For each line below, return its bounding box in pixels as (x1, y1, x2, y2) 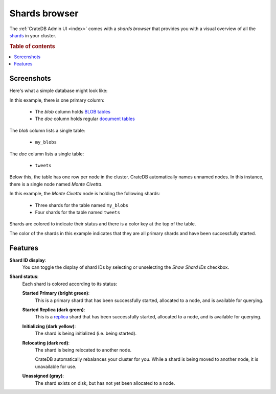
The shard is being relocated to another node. (35, 346, 132, 353)
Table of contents (9, 42, 56, 50)
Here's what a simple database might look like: (9, 87, 108, 94)
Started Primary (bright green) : (22, 290, 89, 296)
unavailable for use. (35, 363, 77, 369)
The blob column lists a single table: (9, 127, 85, 133)
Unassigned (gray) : (22, 373, 64, 379)
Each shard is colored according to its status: (22, 281, 118, 287)
